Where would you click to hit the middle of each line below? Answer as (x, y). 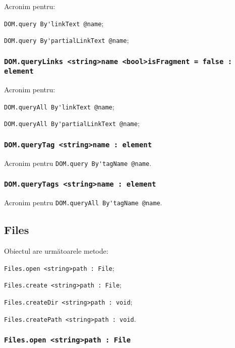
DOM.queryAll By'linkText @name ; (59, 106)
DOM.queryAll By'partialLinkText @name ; (72, 123)
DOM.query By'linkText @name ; (54, 23)
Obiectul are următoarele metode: (56, 251)
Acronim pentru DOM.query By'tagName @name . (78, 163)
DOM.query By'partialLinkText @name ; (67, 40)
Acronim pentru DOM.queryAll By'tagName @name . (83, 202)
